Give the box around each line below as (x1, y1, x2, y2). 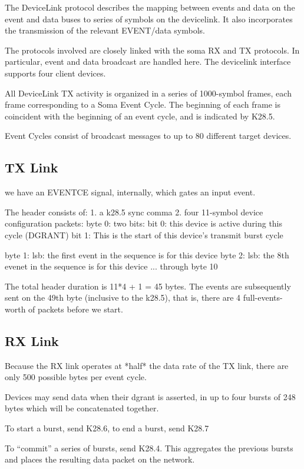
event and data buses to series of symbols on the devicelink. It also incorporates (5, 12, 293, 25)
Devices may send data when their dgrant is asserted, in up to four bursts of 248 (5, 390, 296, 403)
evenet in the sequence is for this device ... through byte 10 (5, 260, 218, 272)
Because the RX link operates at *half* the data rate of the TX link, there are (5, 359, 289, 371)
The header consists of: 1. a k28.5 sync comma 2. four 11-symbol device (5, 205, 263, 218)
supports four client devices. (5, 66, 106, 79)
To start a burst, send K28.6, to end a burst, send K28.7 (5, 422, 209, 434)
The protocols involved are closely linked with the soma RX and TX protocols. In (5, 44, 300, 56)
